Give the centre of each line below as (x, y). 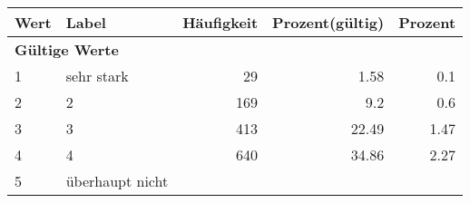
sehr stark (97, 76)
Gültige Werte (67, 49)
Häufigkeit (220, 22)
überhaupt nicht (117, 181)
